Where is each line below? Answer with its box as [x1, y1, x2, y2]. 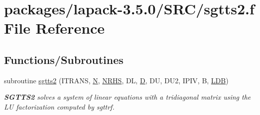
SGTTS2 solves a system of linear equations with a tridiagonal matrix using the [4, 92, 251, 102]
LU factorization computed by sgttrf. [4, 101, 115, 112]
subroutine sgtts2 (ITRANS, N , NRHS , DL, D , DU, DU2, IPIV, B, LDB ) [4, 75, 229, 85]
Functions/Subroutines [4, 52, 124, 67]
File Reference [4, 18, 105, 38]
